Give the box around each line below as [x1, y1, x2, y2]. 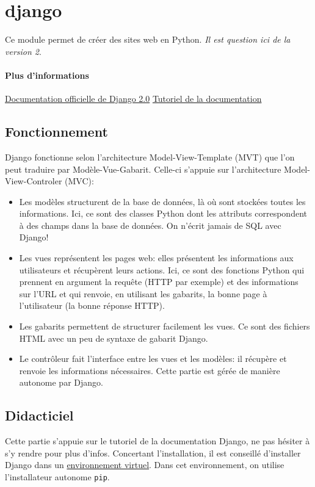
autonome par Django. [19, 376, 103, 389]
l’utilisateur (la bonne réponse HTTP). [19, 299, 165, 312]
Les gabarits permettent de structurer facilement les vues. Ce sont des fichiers [19, 320, 310, 333]
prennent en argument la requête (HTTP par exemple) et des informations [19, 275, 299, 288]
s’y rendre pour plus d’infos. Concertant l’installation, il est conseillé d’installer [5, 446, 301, 459]
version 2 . [5, 45, 42, 57]
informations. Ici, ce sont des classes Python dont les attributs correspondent [19, 207, 307, 220]
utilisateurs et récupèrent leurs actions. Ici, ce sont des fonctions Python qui [19, 263, 305, 276]
